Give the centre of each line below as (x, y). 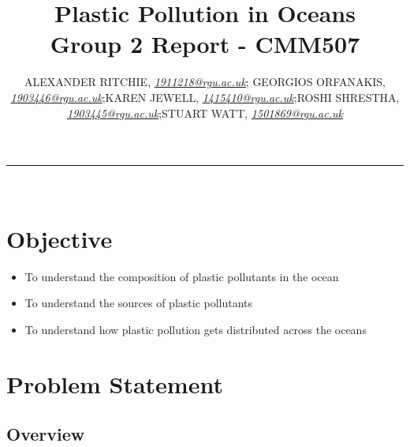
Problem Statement (115, 383)
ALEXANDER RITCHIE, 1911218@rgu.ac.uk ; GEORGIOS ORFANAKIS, (205, 82)
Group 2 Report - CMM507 (205, 44)
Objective (60, 238)
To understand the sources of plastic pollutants (139, 303)
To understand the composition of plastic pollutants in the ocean (182, 276)
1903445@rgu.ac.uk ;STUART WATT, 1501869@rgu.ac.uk (205, 113)
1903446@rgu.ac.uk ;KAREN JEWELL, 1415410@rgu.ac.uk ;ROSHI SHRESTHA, (205, 97)
